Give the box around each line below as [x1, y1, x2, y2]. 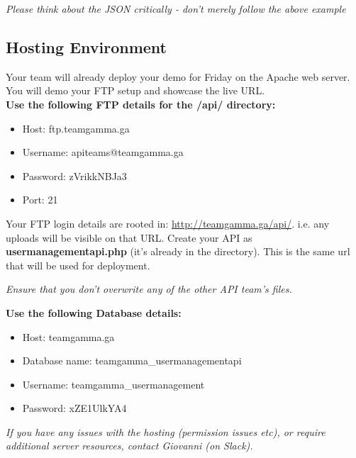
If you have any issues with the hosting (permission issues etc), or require [6, 424, 326, 439]
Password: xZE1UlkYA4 [22, 401, 127, 415]
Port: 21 [22, 192, 58, 207]
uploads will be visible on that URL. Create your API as [6, 230, 252, 245]
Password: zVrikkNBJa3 [22, 168, 127, 183]
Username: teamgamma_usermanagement [22, 376, 205, 391]
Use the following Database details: [6, 305, 182, 320]
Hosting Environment [6, 35, 167, 57]
